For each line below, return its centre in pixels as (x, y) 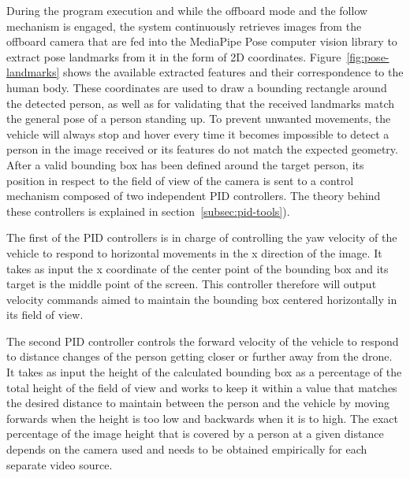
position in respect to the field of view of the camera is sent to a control (180, 180)
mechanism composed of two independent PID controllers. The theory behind (194, 196)
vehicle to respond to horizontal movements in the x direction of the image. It (194, 252)
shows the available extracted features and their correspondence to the (233, 72)
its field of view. (45, 315)
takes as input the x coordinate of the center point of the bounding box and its (198, 268)
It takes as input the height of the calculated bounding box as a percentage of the (204, 372)
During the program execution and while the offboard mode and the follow (187, 10)
